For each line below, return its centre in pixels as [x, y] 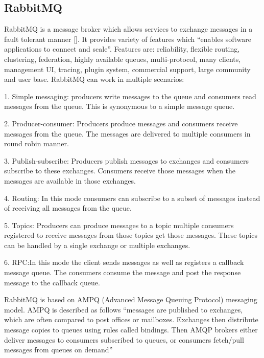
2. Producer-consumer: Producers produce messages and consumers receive [121, 123]
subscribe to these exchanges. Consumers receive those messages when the [120, 171]
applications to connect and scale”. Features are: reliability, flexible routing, [122, 49]
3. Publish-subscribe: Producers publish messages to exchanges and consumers [126, 160]
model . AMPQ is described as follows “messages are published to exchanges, [124, 309]
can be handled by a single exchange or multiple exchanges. [97, 245]
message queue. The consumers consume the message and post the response [123, 272]
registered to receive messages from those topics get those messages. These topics [131, 235]
